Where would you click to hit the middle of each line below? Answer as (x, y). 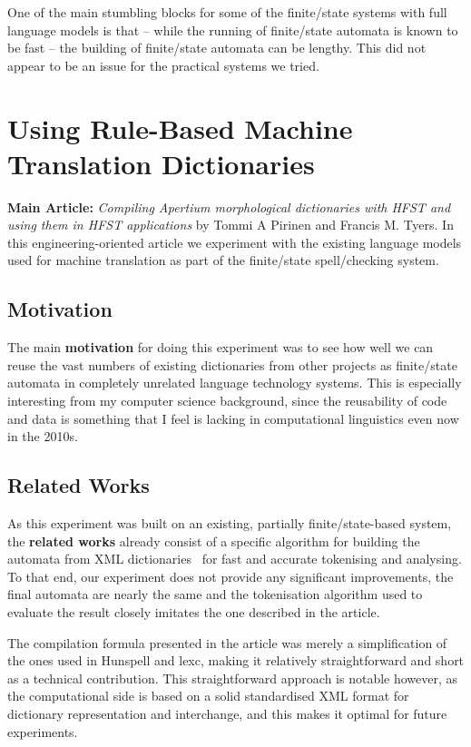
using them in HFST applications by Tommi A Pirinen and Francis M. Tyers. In (231, 225)
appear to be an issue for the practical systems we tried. (163, 65)
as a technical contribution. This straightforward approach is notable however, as (233, 678)
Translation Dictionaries (161, 163)
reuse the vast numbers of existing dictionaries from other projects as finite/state (232, 364)
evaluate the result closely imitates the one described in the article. (194, 612)
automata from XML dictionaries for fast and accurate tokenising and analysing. (235, 559)
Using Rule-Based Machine (180, 128)
